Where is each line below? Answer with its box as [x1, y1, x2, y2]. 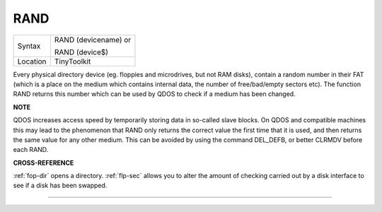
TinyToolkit [54, 57, 91, 66]
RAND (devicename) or [54, 35, 132, 45]
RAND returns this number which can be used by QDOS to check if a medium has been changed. [13, 90, 296, 98]
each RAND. [13, 146, 49, 154]
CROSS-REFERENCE [13, 158, 74, 167]
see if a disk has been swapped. [13, 181, 108, 190]
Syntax [17, 41, 41, 51]
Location [17, 57, 47, 66]
